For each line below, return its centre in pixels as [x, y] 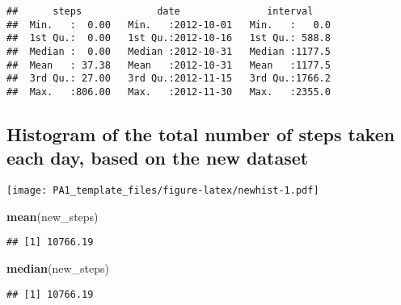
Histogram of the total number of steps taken [201, 134]
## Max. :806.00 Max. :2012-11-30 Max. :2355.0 [169, 92]
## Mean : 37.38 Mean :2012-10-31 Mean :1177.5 [169, 65]
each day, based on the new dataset [158, 158]
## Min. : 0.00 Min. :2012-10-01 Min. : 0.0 [169, 25]
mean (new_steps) [53, 216]
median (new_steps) [58, 268]
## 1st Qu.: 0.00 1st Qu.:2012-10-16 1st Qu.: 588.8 [169, 38]
